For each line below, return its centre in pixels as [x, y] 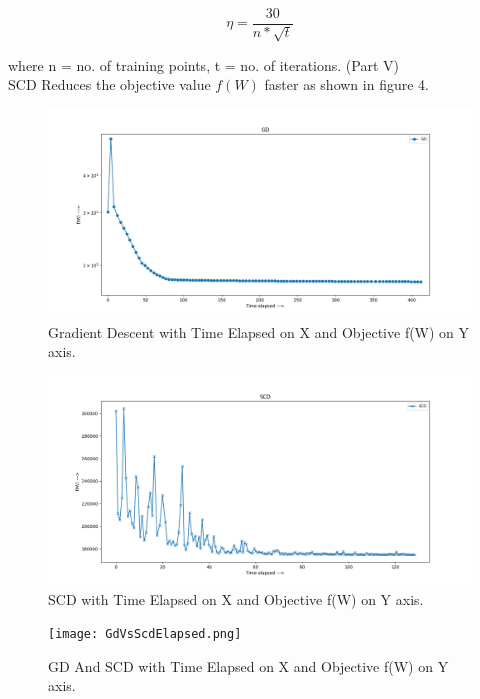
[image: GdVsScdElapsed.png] [145, 634]
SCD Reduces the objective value [109, 84]
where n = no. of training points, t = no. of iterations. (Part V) [203, 64]
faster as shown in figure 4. [346, 84]
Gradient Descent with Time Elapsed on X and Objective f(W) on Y [259, 331]
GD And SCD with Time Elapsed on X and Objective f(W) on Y [248, 665]
